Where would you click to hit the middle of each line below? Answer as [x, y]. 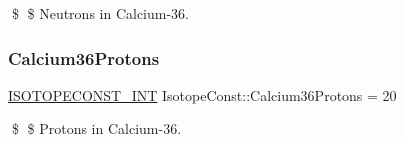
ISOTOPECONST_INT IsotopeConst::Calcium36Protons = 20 [202, 94]
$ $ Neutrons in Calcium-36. [100, 13]
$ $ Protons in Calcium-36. [96, 128]
